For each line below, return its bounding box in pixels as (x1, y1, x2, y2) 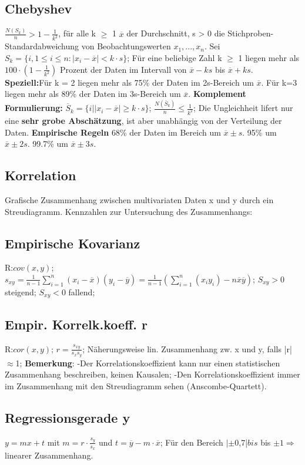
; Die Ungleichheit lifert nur (193, 102, 293, 114)
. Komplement (188, 87, 246, 100)
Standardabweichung (5, 40, 79, 52)
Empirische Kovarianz (5, 234, 140, 252)
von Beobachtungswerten (81, 40, 171, 52)
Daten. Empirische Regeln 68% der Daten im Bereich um (5, 126, 221, 138)
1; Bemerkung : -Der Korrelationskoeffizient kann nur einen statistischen (15, 356, 280, 369)
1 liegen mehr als (238, 51, 300, 63)
